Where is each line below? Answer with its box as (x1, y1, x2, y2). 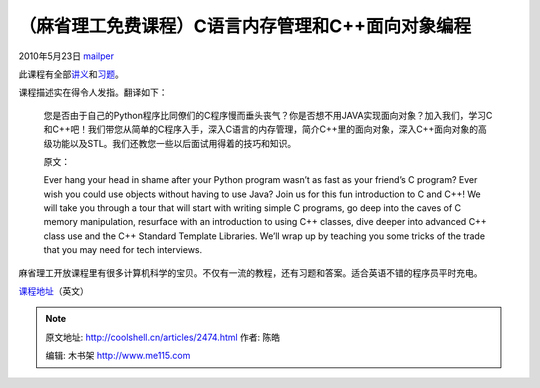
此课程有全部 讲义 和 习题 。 (18, 68, 124, 80)
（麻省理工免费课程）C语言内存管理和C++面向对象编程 (18, 15, 472, 37)
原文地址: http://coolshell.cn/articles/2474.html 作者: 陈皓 (45, 331, 281, 343)
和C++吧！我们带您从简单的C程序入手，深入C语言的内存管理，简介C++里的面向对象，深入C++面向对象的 (43, 123, 479, 135)
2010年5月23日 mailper (18, 50, 115, 62)
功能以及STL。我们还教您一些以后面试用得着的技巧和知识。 (51, 137, 297, 149)
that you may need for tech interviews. (43, 244, 203, 256)
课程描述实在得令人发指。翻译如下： (18, 86, 168, 99)
